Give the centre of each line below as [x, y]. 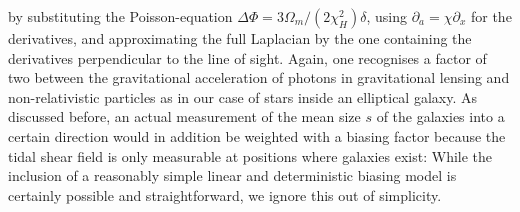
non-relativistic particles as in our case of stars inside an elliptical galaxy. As [242, 96]
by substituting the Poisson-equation [120, 16]
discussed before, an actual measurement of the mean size [184, 116]
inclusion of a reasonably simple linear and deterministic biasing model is [232, 175]
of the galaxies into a [440, 116]
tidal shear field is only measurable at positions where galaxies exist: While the [250, 155]
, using [386, 16]
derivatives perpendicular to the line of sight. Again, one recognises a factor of [247, 57]
